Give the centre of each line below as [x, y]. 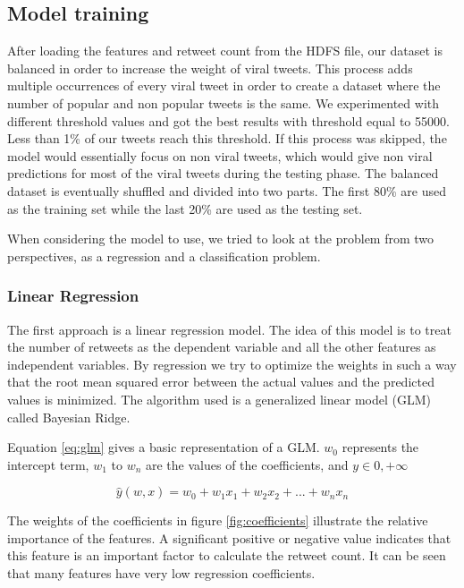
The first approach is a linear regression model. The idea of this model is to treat [229, 329]
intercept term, [48, 464]
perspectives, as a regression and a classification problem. [164, 256]
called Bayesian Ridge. [69, 417]
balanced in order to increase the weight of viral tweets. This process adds [210, 68]
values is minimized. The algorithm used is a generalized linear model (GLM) [219, 399]
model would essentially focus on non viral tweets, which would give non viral [220, 155]
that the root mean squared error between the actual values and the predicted [221, 382]
